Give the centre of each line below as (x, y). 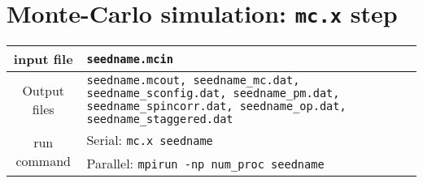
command (43, 161)
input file (43, 59)
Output (44, 91)
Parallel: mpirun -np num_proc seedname (205, 164)
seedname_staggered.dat (160, 119)
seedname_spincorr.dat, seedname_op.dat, (216, 106)
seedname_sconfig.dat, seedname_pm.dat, (213, 94)
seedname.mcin (130, 59)
